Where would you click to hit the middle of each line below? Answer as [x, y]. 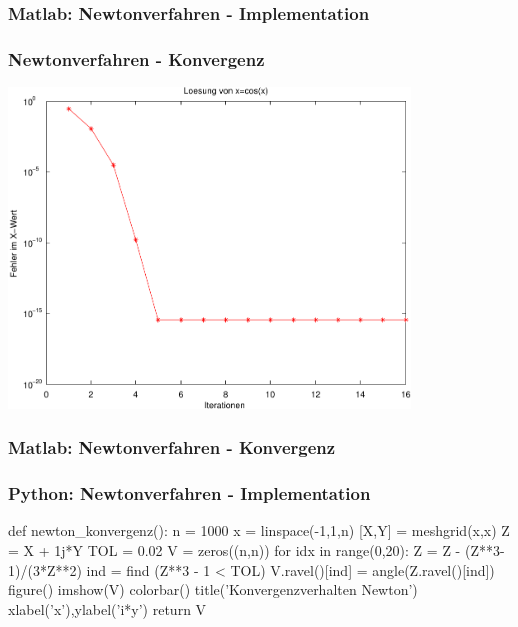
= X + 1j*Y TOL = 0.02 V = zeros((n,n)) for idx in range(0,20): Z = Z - [234, 550]
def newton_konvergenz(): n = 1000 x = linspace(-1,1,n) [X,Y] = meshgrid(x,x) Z [259, 530]
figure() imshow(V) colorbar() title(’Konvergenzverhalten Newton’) [213, 589]
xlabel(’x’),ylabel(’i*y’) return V [107, 608]
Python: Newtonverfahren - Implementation [189, 493]
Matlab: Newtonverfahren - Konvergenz [172, 447]
